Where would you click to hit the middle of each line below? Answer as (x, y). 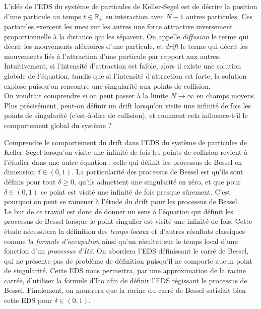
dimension (20, 172)
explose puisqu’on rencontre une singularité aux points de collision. (107, 85)
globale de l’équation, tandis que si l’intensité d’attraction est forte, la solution (125, 76)
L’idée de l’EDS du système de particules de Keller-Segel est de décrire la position (131, 6)
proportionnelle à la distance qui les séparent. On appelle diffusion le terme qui (126, 36)
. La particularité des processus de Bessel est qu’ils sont (157, 172)
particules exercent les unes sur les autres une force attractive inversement (118, 26)
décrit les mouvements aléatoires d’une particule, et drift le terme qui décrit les (126, 46)
